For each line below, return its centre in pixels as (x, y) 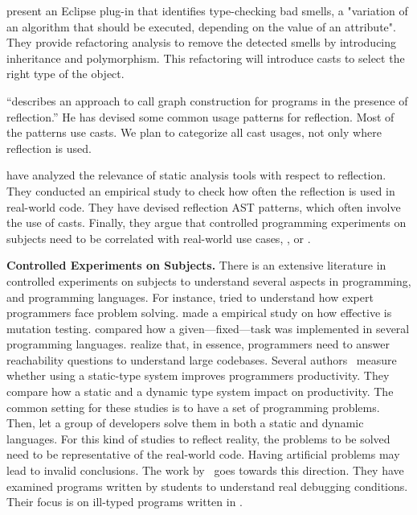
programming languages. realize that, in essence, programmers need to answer (198, 344)
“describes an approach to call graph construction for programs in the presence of (207, 100)
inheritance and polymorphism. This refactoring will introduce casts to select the (206, 58)
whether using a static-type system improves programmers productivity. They (198, 375)
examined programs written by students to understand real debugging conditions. (207, 486)
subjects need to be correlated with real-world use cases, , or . (159, 238)
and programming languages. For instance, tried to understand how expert (190, 297)
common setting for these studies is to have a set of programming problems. (193, 407)
